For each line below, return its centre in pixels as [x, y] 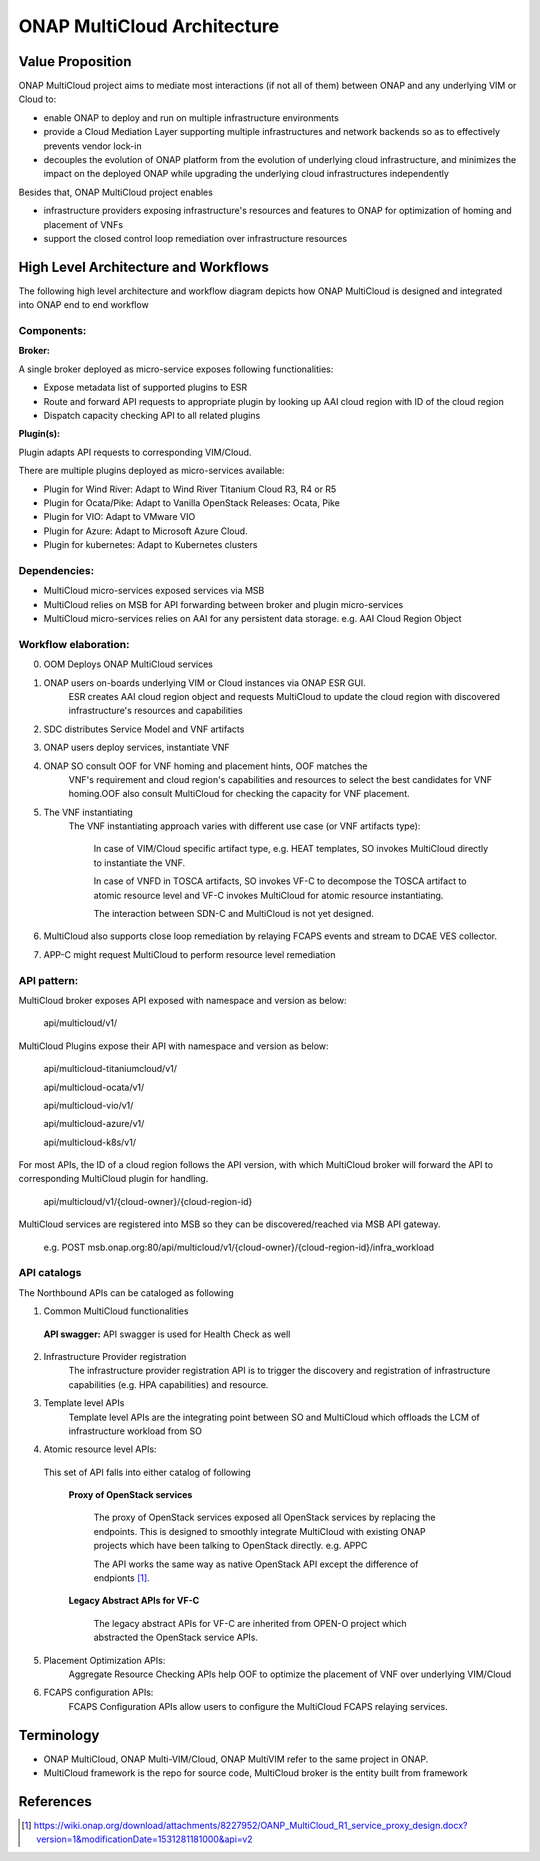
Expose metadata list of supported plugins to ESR [145, 387]
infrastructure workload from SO [135, 1431]
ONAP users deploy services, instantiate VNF [136, 747]
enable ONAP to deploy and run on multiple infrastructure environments [191, 117]
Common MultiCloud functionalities [116, 1311]
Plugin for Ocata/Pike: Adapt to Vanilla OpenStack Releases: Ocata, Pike [191, 502]
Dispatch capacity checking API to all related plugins [152, 415]
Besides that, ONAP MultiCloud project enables [116, 192]
